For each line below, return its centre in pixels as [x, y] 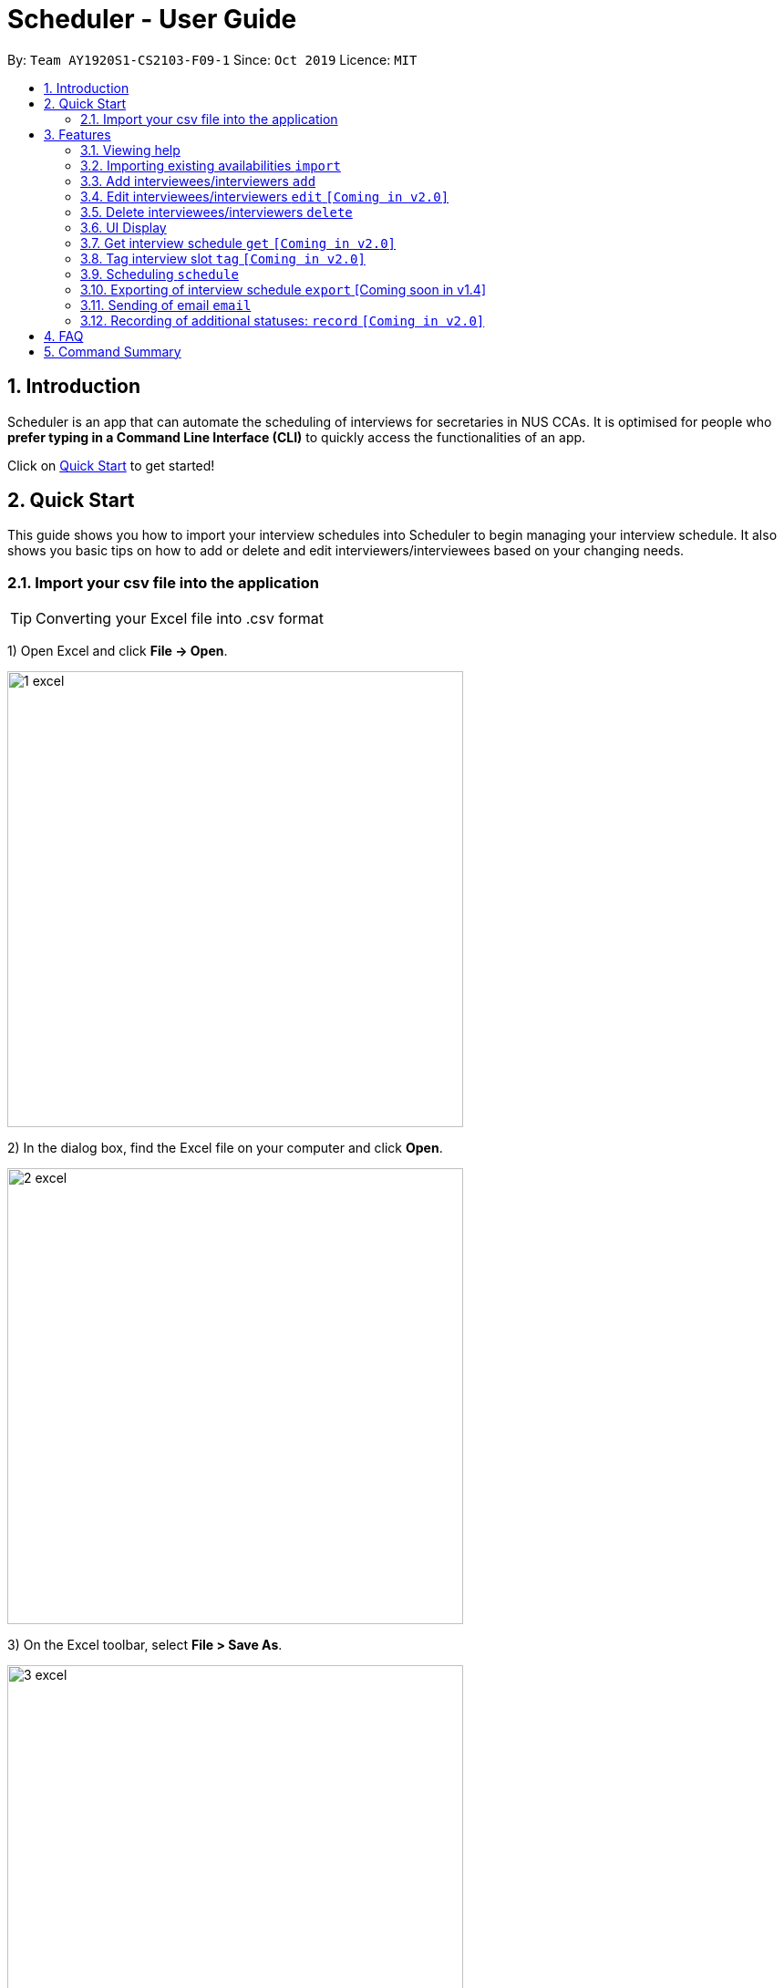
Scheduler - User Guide [152, 19]
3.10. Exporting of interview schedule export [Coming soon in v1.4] [284, 289]
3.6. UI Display [124, 227]
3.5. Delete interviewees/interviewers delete [217, 212]
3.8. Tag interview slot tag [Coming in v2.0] [223, 258]
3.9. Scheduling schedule [160, 274]
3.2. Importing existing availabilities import [211, 165]
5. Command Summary [113, 351]
